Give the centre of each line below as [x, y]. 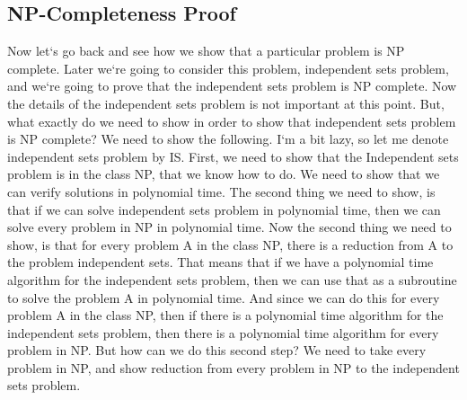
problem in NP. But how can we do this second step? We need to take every [217, 350]
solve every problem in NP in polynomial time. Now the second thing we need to [229, 227]
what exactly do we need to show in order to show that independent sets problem [232, 121]
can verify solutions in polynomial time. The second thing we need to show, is [221, 191]
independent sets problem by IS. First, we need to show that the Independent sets [233, 156]
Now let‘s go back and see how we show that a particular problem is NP [206, 51]
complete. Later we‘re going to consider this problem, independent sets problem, [228, 68]
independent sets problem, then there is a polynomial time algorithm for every [223, 332]
